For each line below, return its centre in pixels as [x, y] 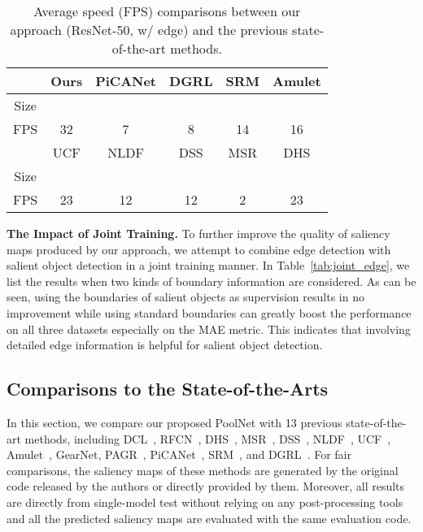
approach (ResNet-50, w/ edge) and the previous [149, 30]
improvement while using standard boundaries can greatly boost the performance [209, 312]
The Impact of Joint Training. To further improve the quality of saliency [198, 233]
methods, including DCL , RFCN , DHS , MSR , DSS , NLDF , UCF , [208, 438]
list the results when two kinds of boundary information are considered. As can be [211, 281]
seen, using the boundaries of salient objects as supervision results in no [185, 297]
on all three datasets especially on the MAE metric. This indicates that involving [209, 329]
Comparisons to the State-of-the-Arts [168, 389]
